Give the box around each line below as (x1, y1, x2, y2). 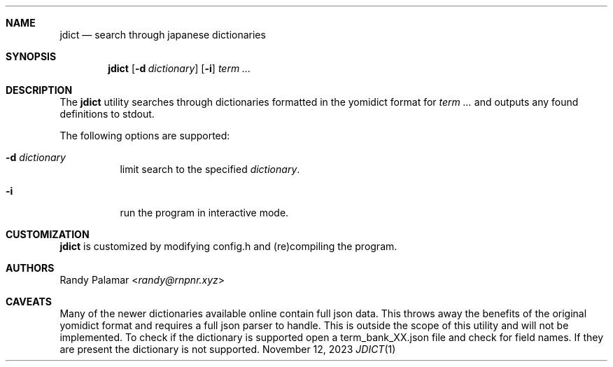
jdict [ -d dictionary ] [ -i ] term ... (108, 62, 251, 74)
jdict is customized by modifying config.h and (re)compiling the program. (59, 240, 397, 252)
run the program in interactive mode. (120, 207, 289, 219)
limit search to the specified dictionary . (120, 163, 300, 175)
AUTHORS (6, 262, 55, 274)
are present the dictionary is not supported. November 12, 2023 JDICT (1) (59, 343, 396, 355)
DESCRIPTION (6, 84, 73, 96)
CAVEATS (6, 296, 52, 307)
